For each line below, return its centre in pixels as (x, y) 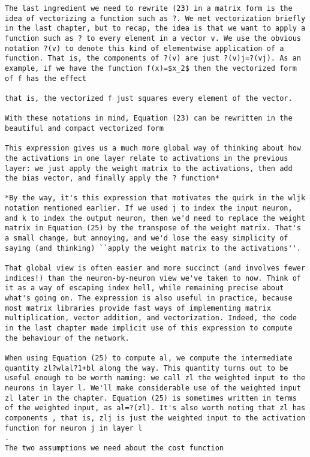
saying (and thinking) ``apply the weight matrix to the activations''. (153, 248)
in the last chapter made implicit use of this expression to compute (149, 328)
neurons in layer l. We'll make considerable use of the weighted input (153, 388)
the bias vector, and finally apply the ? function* (112, 178)
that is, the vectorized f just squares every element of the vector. (149, 98)
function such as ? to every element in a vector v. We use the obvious (153, 38)
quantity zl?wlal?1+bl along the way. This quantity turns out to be (147, 368)
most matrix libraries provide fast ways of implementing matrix (138, 308)
